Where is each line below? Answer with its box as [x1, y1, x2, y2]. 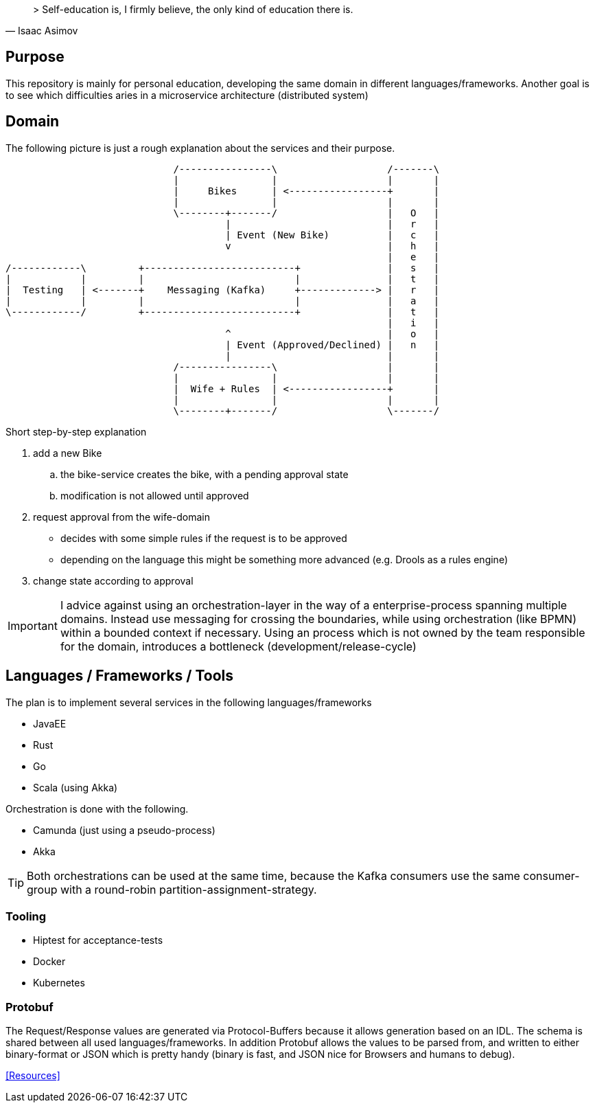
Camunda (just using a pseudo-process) [33, 824, 215, 836]
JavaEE [33, 717, 67, 730]
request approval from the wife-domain [33, 510, 211, 523]
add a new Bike [33, 446, 102, 459]
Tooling [5, 909, 47, 923]
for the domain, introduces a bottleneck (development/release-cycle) [60, 639, 417, 653]
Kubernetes [33, 977, 85, 989]
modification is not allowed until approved [60, 489, 249, 501]
